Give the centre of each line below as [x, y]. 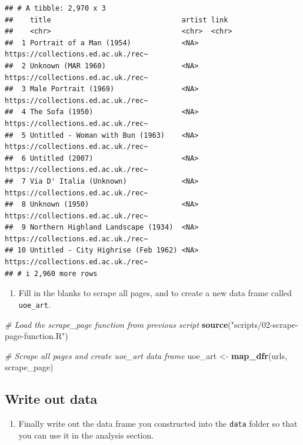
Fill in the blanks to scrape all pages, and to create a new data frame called [155, 293]
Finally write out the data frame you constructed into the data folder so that [158, 424]
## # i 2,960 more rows [51, 273]
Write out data [51, 399]
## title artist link [116, 20]
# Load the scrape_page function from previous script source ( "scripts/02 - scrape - [151, 324]
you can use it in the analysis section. [86, 435]
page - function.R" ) [36, 336]
